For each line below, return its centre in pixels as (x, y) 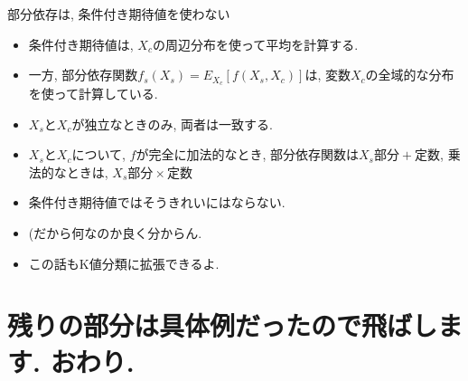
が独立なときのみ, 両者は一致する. (172, 124)
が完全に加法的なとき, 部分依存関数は (247, 154)
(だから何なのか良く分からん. (115, 233)
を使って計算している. (93, 94)
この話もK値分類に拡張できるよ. (124, 263)
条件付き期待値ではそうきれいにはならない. (157, 202)
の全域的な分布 (410, 75)
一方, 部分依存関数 (83, 75)
